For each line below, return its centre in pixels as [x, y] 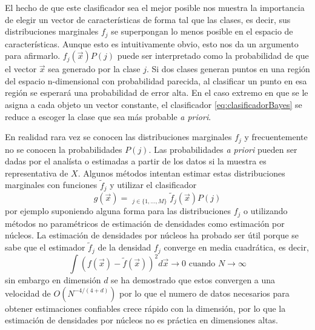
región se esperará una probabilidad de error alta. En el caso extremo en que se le [157, 93]
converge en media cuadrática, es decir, [236, 247]
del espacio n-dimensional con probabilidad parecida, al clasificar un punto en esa [156, 80]
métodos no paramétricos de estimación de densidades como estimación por [145, 223]
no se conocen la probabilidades [64, 149]
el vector [21, 69]
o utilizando [266, 211]
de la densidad [124, 247]
